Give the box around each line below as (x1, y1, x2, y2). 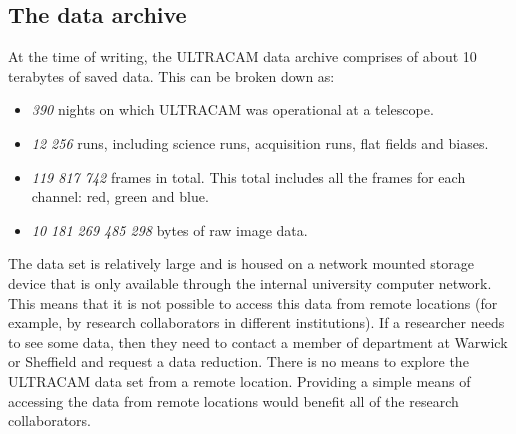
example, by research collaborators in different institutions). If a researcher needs (8, 312, 505, 333)
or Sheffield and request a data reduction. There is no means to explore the (8, 351, 469, 372)
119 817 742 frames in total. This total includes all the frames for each (31, 166, 466, 187)
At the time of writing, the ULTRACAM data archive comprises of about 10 (8, 46, 477, 67)
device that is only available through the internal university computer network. (8, 272, 492, 293)
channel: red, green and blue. (31, 186, 209, 207)
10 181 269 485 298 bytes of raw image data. (31, 219, 308, 240)
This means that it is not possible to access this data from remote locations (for (8, 292, 498, 313)
